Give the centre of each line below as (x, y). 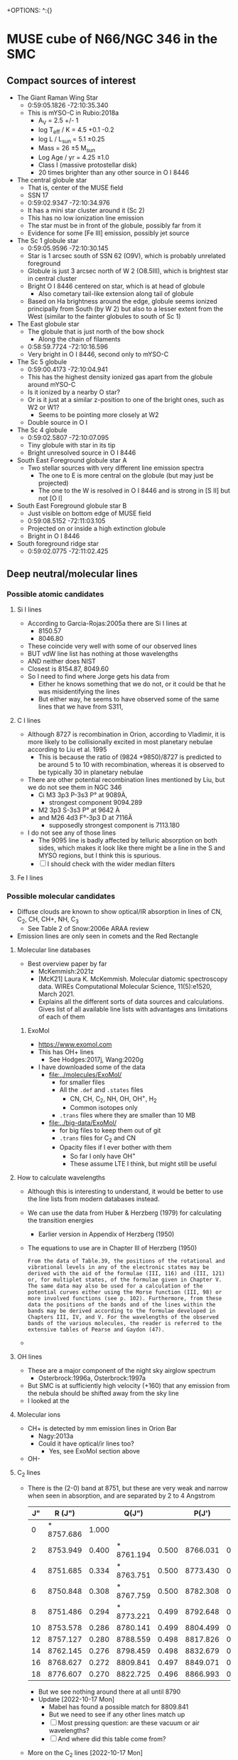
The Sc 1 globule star (48, 241)
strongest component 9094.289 (96, 802)
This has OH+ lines (66, 1051)
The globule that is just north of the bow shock (96, 331)
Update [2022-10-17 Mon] (76, 1699)
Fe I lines (30, 878)
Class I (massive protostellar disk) (88, 165)
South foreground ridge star (58, 544)
